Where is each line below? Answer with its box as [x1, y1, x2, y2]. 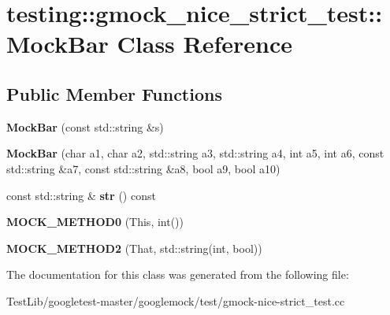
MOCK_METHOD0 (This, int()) [6, 213, 184, 230]
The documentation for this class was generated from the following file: [6, 266, 349, 283]
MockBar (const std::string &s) [6, 118, 164, 135]
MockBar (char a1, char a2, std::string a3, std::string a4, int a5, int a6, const [6, 145, 384, 161]
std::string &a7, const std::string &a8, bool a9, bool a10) [6, 160, 280, 176]
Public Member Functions [6, 81, 222, 106]
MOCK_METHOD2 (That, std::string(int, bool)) [6, 239, 262, 256]
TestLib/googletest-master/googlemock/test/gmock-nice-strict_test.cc [6, 292, 345, 309]
